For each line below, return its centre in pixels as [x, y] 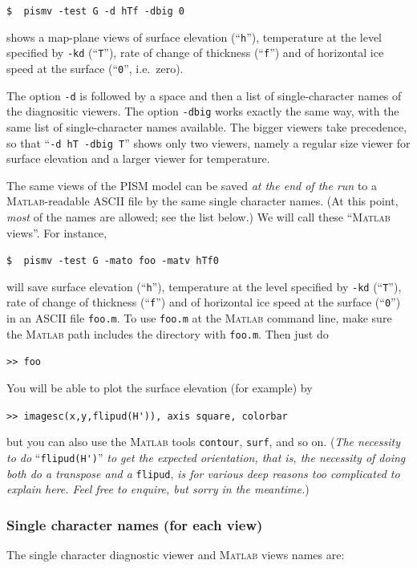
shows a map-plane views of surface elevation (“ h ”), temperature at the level [194, 37]
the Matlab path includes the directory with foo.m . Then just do [168, 333]
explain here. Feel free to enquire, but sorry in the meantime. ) [158, 489]
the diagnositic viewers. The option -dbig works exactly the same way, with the [203, 111]
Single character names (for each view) [135, 524]
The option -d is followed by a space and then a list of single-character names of [204, 95]
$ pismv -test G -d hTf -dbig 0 [95, 11]
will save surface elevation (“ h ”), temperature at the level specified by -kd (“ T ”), [204, 286]
